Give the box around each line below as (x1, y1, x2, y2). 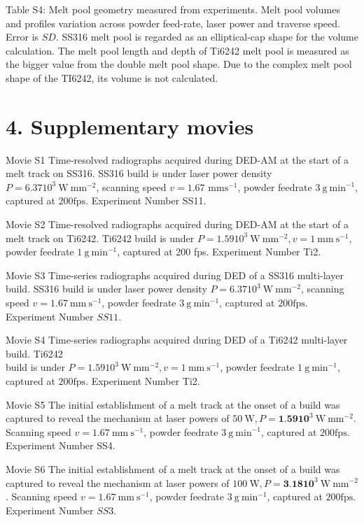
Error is (6, 29, 39, 44)
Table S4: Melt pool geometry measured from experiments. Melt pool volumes (6, 2, 340, 16)
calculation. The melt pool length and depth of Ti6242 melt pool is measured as (6, 43, 349, 57)
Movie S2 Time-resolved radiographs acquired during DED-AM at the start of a (6, 217, 349, 232)
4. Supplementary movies (6, 111, 254, 140)
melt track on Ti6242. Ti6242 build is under (6, 230, 195, 245)
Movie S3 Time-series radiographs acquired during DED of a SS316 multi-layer (6, 267, 344, 282)
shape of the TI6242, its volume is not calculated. (6, 70, 218, 85)
